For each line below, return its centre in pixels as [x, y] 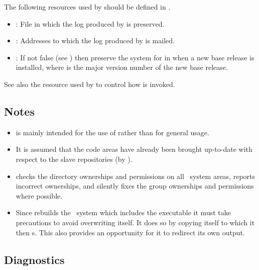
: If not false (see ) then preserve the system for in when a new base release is [135, 57]
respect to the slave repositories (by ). [74, 159]
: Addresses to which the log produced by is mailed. [95, 40]
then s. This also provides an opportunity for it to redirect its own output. [130, 232]
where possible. [39, 195]
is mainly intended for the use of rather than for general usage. [112, 132]
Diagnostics [34, 259]
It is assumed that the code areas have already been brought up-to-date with [134, 149]
